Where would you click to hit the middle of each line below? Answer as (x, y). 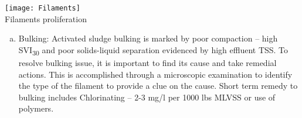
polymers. (36, 108)
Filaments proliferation (46, 18)
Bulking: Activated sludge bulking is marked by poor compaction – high (148, 38)
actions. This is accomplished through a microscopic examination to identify (155, 74)
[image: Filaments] (43, 8)
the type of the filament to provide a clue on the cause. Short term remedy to (158, 86)
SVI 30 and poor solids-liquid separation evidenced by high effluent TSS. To (153, 50)
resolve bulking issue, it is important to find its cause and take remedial (147, 62)
